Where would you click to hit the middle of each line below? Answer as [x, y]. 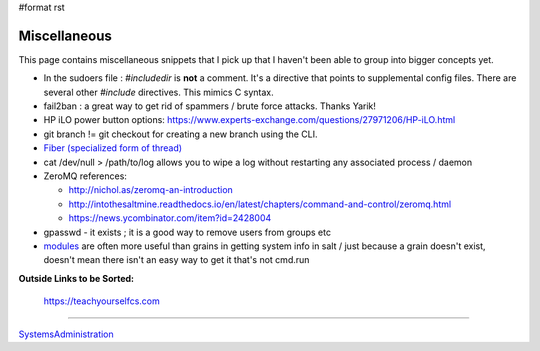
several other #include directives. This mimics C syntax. [158, 92]
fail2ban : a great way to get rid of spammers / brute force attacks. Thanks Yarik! [210, 106]
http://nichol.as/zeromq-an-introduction [151, 190]
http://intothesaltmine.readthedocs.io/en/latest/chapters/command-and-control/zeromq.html [260, 204]
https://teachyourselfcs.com [101, 301]
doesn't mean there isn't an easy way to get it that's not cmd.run [176, 260]
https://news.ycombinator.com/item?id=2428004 [170, 218]
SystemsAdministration [66, 334]
